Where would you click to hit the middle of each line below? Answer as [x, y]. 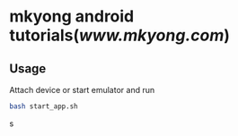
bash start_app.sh [44, 106]
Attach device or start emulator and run [82, 90]
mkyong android [72, 17]
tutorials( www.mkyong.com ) [120, 35]
